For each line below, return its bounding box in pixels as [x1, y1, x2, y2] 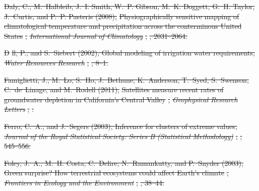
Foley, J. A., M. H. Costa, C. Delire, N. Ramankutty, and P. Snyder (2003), [4, 157, 243, 168]
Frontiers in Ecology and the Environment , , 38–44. [4, 177, 165, 187]
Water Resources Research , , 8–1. [4, 57, 108, 68]
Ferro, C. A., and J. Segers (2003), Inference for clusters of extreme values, [4, 120, 237, 131]
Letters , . [4, 104, 34, 114]
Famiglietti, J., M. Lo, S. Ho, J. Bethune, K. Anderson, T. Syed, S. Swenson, [4, 74, 249, 85]
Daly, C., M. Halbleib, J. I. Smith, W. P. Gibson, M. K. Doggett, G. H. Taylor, [4, 1, 255, 11]
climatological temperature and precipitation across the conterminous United [4, 21, 242, 31]
